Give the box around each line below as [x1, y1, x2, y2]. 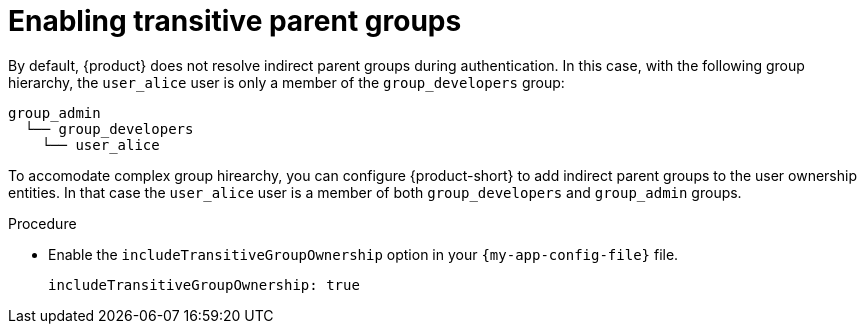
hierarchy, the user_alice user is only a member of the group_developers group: [8, 73, 565, 91]
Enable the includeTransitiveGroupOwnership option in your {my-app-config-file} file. [48, 245, 679, 263]
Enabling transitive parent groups [8, 4, 462, 38]
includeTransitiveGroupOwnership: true [48, 276, 360, 293]
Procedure [8, 214, 77, 232]
